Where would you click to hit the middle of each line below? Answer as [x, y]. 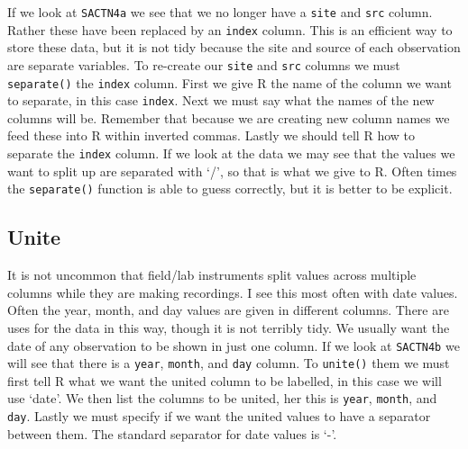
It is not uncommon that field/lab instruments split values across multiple [212, 275]
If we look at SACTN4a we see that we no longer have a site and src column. [220, 12]
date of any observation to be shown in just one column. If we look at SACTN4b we [234, 345]
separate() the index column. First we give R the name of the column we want [229, 82]
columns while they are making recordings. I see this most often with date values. [233, 292]
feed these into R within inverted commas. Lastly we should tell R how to [211, 135]
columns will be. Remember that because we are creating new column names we [229, 117]
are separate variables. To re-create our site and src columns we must [204, 64]
